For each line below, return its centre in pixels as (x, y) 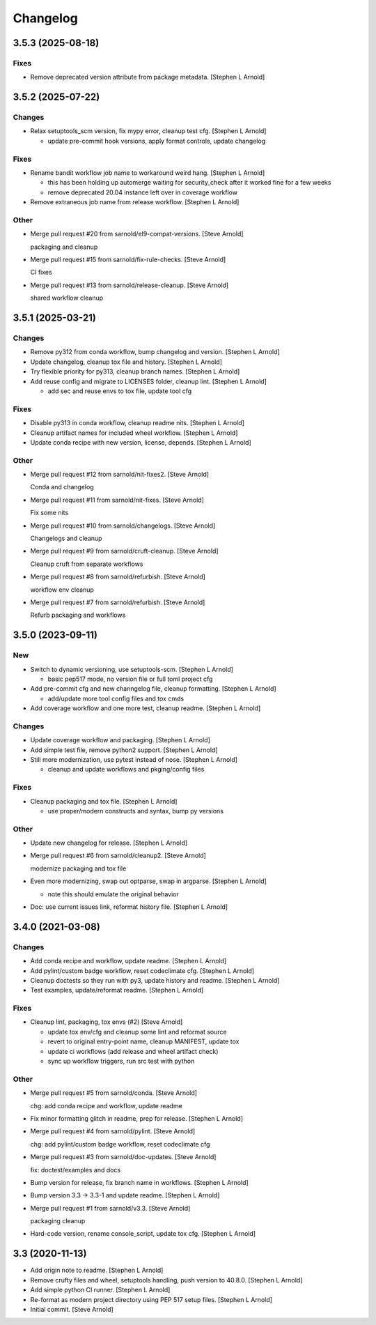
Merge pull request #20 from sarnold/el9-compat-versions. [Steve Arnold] (137, 234)
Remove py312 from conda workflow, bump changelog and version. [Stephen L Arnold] (155, 352)
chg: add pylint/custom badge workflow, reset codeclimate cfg (120, 1144)
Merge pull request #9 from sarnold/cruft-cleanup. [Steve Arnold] (124, 551)
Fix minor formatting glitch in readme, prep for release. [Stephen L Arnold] (137, 1118)
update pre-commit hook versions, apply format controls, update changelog (157, 141)
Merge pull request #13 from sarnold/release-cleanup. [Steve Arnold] (130, 285)
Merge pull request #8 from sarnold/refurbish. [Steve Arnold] (118, 577)
